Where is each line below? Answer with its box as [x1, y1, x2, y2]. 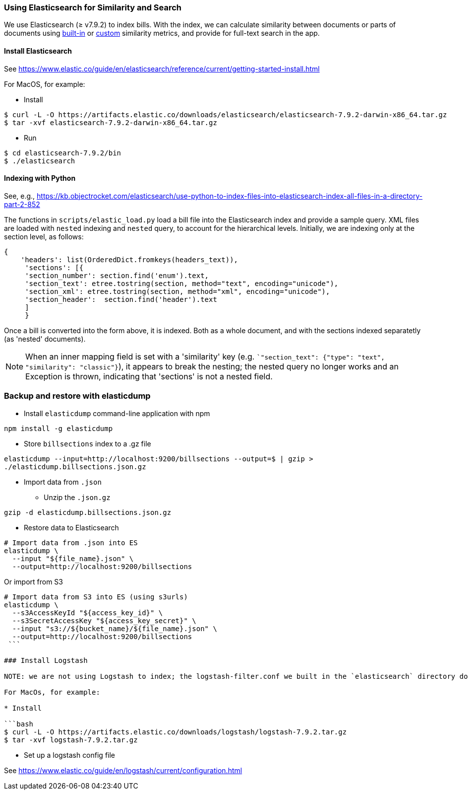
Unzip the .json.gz [44, 493, 111, 502]
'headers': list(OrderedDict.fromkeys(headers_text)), [20, 255, 238, 264]
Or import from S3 [4, 577, 63, 586]
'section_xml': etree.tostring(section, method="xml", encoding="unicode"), [25, 287, 330, 295]
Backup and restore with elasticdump [4, 391, 151, 401]
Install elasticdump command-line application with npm [24, 409, 210, 418]
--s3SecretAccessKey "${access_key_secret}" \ [12, 616, 196, 625]
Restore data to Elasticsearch [24, 523, 119, 532]
